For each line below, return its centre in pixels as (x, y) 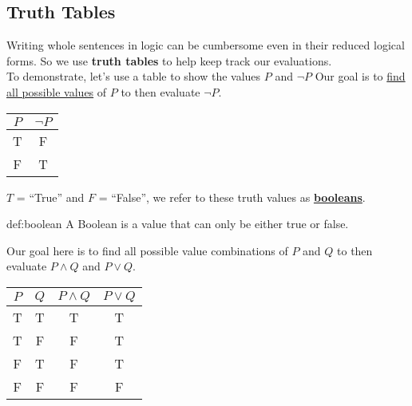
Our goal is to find (360, 76)
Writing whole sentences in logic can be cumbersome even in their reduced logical (206, 45)
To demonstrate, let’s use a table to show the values (134, 76)
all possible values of (57, 91)
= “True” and (50, 197)
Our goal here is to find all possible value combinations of (147, 250)
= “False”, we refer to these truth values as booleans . (232, 197)
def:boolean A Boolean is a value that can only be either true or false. (178, 224)
